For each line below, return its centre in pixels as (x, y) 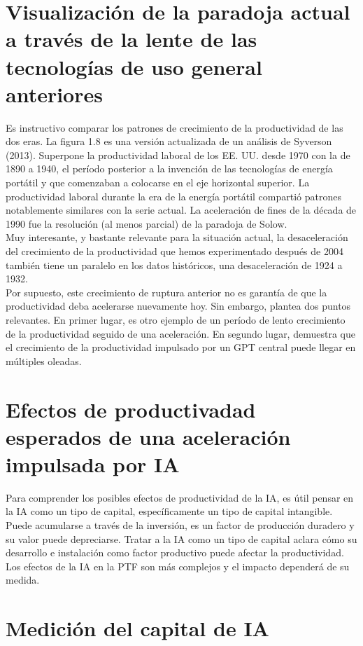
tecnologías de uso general (134, 66)
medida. (23, 580)
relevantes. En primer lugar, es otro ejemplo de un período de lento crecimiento (176, 319)
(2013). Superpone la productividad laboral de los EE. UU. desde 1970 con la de (178, 154)
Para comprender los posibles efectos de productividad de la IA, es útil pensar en (180, 497)
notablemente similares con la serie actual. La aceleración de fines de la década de (181, 210)
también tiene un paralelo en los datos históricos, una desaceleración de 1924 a (174, 264)
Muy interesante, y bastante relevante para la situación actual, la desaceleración (177, 237)
